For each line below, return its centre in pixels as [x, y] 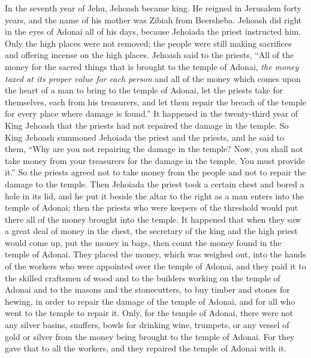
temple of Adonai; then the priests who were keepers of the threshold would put [152, 207]
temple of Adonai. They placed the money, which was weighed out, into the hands [155, 254]
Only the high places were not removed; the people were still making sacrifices [148, 43]
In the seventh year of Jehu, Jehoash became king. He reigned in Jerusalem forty [153, 8]
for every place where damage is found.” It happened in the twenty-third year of [152, 113]
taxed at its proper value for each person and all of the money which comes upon [153, 78]
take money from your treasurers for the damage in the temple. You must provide [155, 160]
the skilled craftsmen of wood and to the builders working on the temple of [143, 277]
